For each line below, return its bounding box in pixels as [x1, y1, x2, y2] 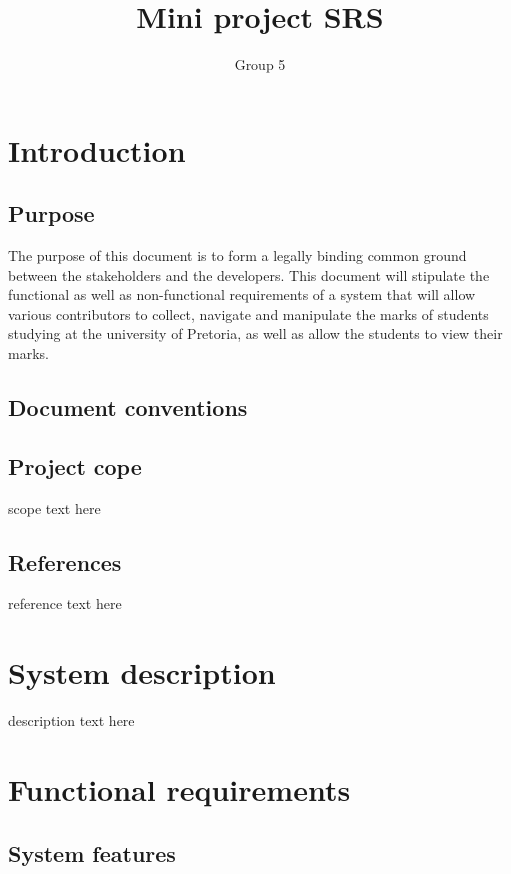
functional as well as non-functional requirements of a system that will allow [8, 284, 476, 305]
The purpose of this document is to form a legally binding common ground [8, 245, 467, 266]
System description [8, 652, 276, 693]
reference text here [8, 593, 122, 614]
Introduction [8, 129, 186, 170]
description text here [8, 710, 135, 731]
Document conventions [8, 392, 248, 423]
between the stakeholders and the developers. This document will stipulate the [8, 264, 490, 285]
